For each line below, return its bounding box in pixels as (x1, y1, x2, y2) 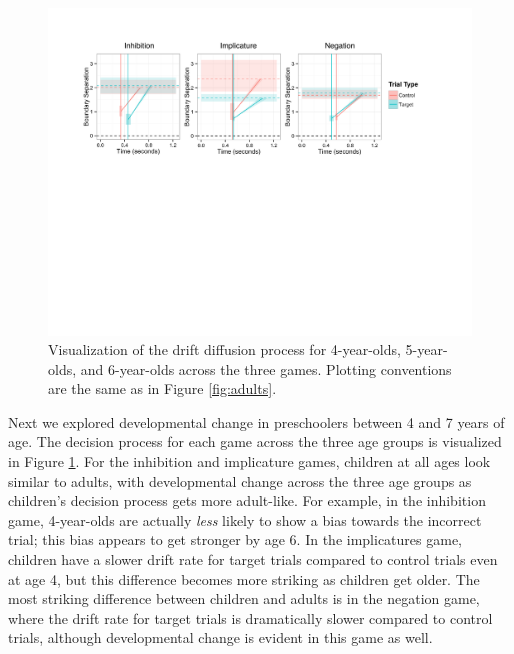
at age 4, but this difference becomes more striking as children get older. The (8, 568, 480, 589)
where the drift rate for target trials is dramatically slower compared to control (8, 607, 493, 628)
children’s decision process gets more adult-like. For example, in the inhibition (8, 490, 486, 511)
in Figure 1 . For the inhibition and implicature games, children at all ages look (8, 451, 491, 472)
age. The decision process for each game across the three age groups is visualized (8, 431, 502, 452)
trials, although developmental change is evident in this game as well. (8, 627, 433, 648)
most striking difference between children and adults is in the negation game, (8, 588, 480, 609)
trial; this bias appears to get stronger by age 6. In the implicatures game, (8, 529, 463, 550)
